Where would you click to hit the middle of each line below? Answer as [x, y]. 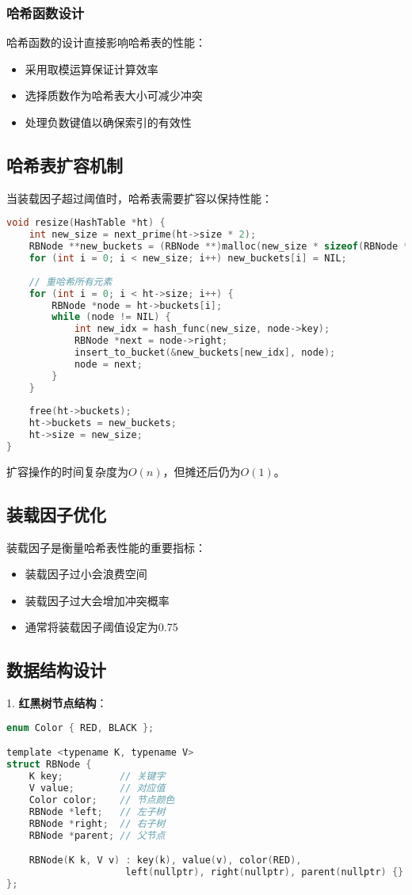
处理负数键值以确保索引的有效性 [108, 122]
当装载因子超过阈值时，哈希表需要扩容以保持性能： [139, 198]
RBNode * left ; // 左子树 [97, 811]
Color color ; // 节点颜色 [102, 800]
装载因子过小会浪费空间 [86, 574]
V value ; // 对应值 [97, 788]
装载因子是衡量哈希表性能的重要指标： [106, 547]
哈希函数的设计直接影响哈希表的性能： [106, 42]
